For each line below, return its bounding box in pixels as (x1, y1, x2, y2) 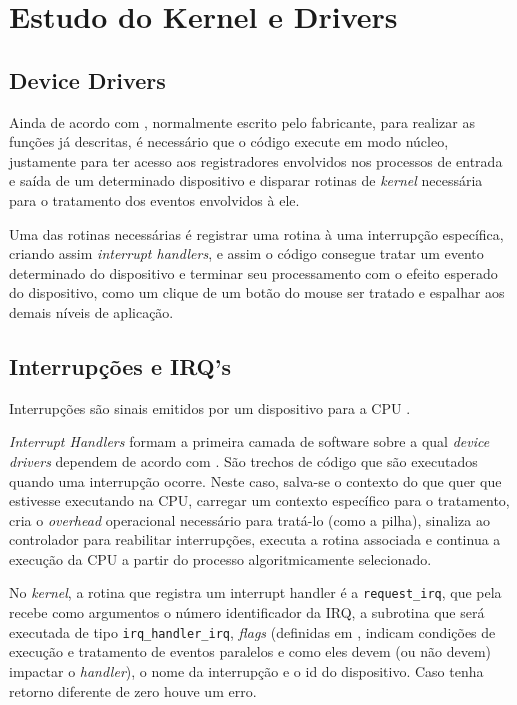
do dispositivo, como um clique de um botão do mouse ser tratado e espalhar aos (9, 282, 505, 303)
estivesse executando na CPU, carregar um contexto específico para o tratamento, (9, 490, 510, 511)
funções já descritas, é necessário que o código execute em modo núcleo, (9, 131, 449, 152)
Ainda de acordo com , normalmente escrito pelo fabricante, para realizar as (9, 111, 475, 132)
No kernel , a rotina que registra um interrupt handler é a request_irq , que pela (9, 582, 502, 603)
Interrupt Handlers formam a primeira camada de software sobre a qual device (9, 431, 490, 452)
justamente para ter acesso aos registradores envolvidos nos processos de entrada (9, 150, 503, 171)
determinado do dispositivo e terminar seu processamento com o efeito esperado (9, 262, 498, 283)
